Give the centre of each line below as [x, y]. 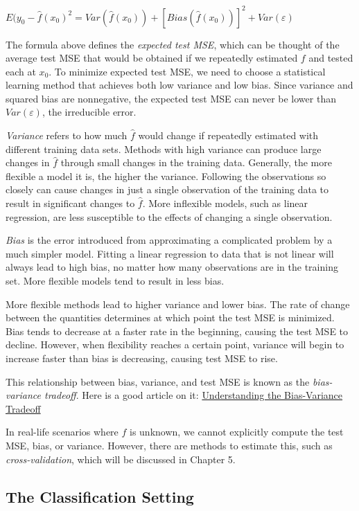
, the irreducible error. [89, 112]
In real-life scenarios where [62, 432]
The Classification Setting [100, 496]
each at [21, 71]
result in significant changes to [70, 203]
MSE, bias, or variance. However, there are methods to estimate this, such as [169, 445]
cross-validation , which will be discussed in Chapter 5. [121, 459]
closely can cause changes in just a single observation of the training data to [167, 189]
